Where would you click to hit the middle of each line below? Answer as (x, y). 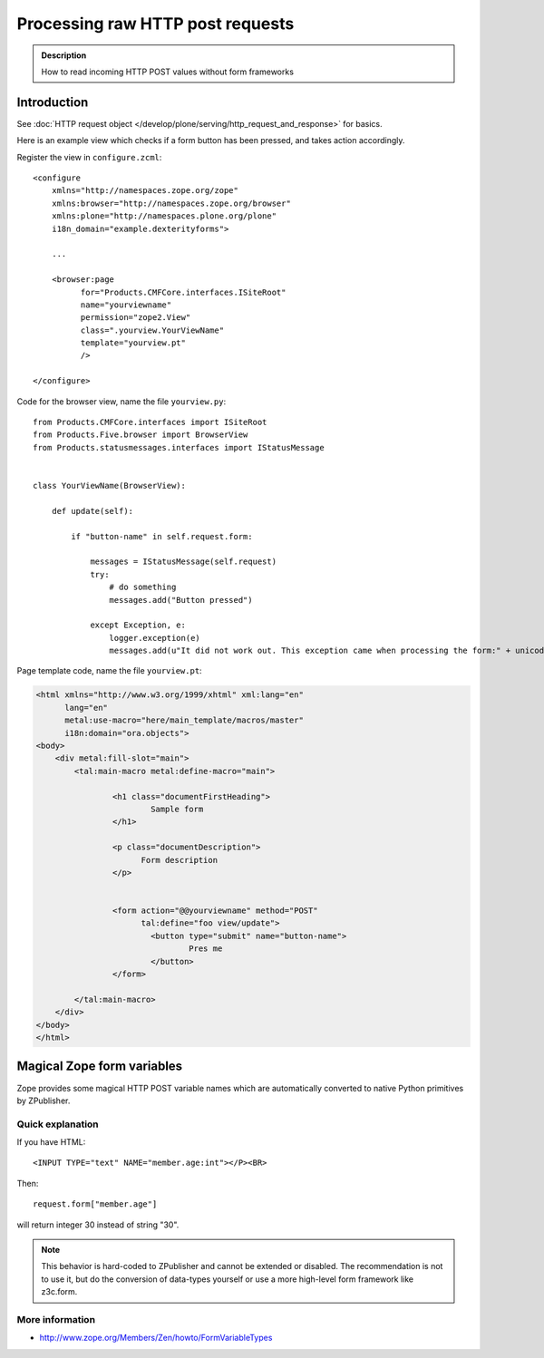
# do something (143, 587)
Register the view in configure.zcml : (89, 157)
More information (56, 1319)
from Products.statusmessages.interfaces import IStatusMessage (179, 447)
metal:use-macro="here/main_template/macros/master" (184, 720)
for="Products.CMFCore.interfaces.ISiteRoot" (183, 292)
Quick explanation (58, 1124)
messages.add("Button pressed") (181, 600)
